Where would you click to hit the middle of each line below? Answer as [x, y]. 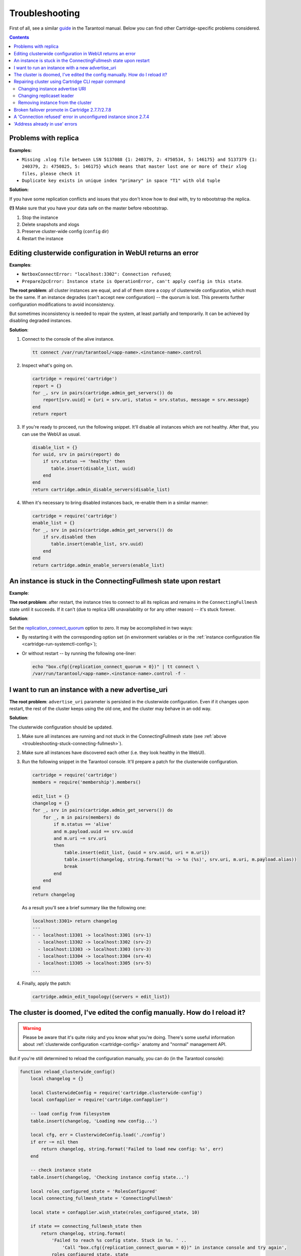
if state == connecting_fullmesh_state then [86, 1226]
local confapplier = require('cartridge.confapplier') [99, 1100]
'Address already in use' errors [45, 124]
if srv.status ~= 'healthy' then [84, 461]
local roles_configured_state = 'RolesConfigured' [94, 1191]
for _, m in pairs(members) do [81, 817]
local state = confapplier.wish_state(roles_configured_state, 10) [115, 1212]
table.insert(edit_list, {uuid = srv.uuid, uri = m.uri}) [137, 852]
